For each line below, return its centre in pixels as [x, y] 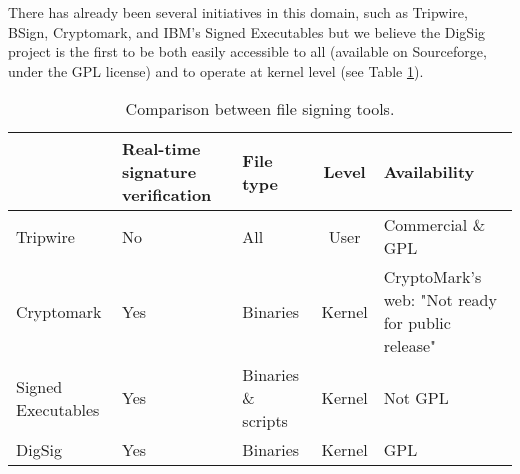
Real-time [161, 149]
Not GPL [416, 398]
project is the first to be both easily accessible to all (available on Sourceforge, [247, 51]
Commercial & [434, 225]
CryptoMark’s [432, 277]
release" [410, 346]
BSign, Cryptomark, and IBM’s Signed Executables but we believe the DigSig [247, 31]
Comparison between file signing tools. [260, 109]
